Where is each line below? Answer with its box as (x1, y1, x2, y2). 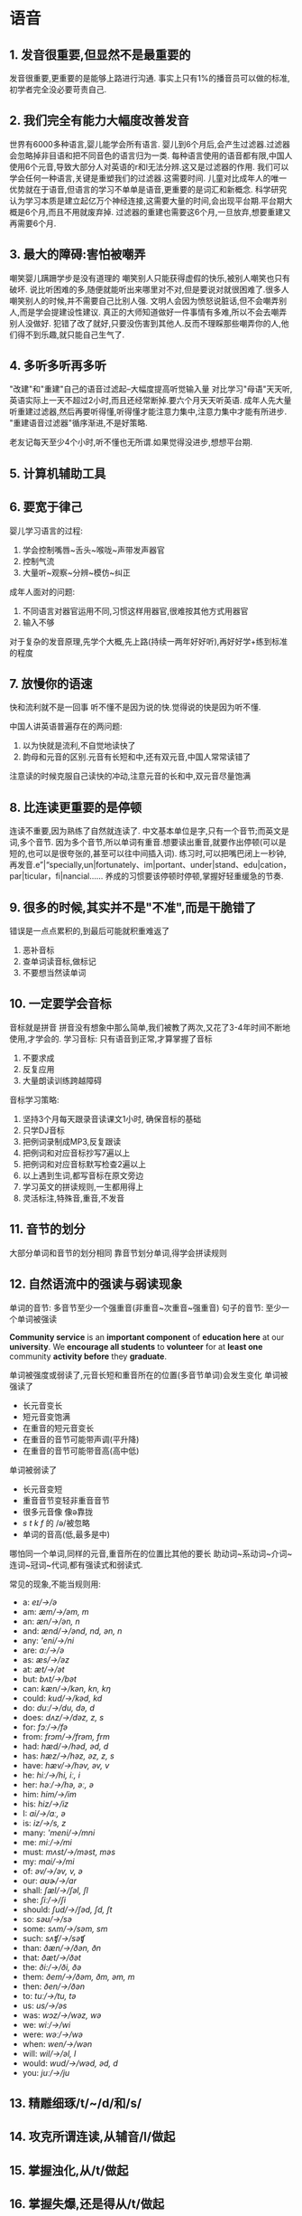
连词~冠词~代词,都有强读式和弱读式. (9, 1559, 143, 1570)
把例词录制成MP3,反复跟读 (22, 1136, 122, 1146)
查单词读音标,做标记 (22, 956, 96, 967)
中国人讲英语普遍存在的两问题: (9, 721, 124, 732)
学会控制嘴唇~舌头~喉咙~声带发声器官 (22, 544, 165, 555)
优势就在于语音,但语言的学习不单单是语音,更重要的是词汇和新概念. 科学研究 (9, 184, 288, 194)
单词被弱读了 (9, 1464, 57, 1475)
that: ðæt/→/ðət (22, 1952, 81, 1963)
